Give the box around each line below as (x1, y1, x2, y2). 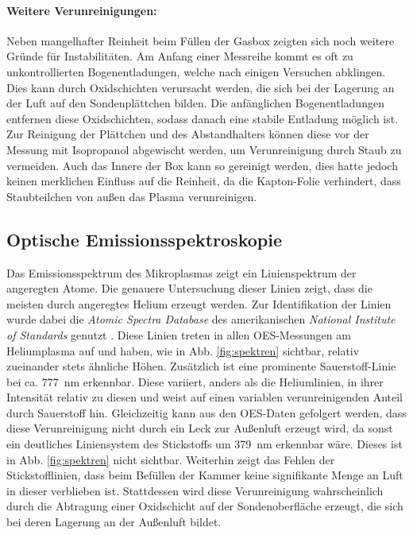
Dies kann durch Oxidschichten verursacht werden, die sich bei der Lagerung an (6, 79, 395, 95)
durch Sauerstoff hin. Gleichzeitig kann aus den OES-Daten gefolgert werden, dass (6, 404, 407, 421)
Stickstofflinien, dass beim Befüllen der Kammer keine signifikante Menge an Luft (6, 467, 403, 483)
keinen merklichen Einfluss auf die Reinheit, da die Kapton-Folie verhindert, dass (6, 173, 401, 189)
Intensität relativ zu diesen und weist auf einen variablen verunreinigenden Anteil (6, 389, 403, 405)
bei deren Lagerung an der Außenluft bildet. (6, 514, 222, 530)
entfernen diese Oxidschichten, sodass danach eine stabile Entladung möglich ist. (6, 110, 399, 126)
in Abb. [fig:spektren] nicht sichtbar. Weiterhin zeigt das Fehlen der (6, 451, 335, 467)
